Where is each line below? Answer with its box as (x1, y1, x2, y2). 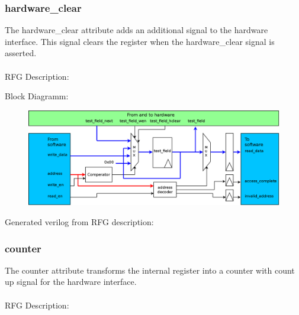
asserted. (5, 47, 37, 59)
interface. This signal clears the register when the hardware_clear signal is (5, 35, 275, 47)
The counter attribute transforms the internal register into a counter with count (5, 264, 295, 276)
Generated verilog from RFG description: (5, 216, 154, 228)
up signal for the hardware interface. (5, 275, 137, 288)
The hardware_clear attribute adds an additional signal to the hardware (5, 24, 268, 36)
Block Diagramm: (5, 90, 69, 102)
